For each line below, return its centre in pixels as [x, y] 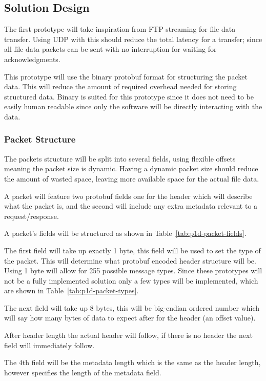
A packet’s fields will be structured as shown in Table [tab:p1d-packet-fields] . [125, 233]
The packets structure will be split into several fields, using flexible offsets [120, 158]
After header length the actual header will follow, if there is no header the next [128, 335]
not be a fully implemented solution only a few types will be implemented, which [131, 280]
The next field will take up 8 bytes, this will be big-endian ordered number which [132, 307]
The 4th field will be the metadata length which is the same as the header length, [132, 362]
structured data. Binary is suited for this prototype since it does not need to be [129, 96]
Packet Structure [40, 139]
